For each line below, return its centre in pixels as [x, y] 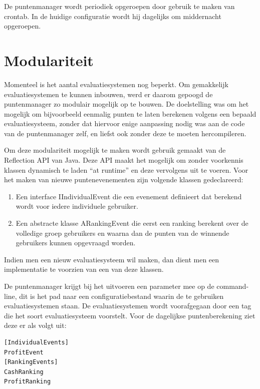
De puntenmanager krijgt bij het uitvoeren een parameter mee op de [109, 286]
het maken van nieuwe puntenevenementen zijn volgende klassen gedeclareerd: [124, 179]
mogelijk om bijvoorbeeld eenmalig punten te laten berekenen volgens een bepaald [130, 113]
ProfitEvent [24, 352]
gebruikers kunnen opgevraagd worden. [76, 243]
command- [233, 286]
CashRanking [24, 372]
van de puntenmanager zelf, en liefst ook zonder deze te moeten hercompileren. [125, 133]
